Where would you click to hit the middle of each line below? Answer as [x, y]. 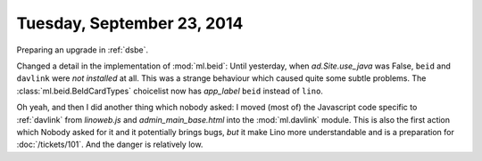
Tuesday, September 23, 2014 [130, 23]
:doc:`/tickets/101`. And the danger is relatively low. [110, 145]
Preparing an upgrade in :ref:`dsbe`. [83, 50]
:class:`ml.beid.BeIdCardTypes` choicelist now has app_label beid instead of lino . [170, 91]
